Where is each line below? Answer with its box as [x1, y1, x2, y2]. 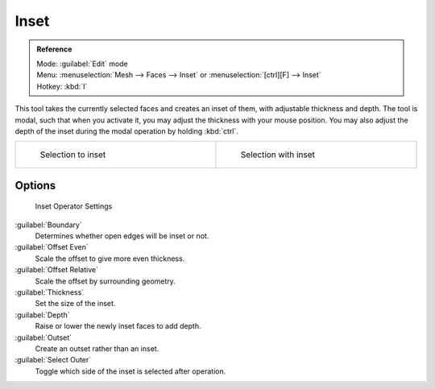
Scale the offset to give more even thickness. [35, 254, 185, 263]
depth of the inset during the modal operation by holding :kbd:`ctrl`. [14, 126, 239, 136]
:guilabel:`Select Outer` [14, 355, 92, 365]
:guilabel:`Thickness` [14, 288, 85, 297]
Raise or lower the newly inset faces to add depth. [35, 321, 201, 331]
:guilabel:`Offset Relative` [14, 265, 98, 275]
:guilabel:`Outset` [14, 333, 72, 342]
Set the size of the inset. [35, 299, 116, 308]
